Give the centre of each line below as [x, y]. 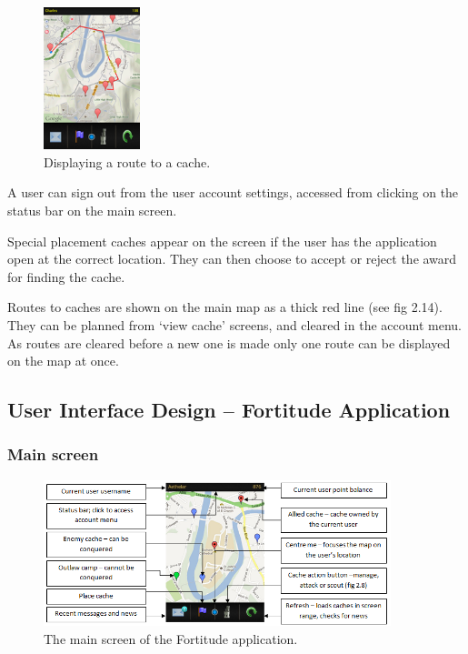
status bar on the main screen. [92, 211]
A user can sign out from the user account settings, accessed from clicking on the [233, 192]
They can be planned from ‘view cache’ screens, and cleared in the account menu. [234, 324]
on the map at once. [63, 361]
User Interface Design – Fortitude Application [229, 410]
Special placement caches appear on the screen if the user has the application [222, 241]
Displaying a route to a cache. [127, 161]
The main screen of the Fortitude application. [171, 639]
